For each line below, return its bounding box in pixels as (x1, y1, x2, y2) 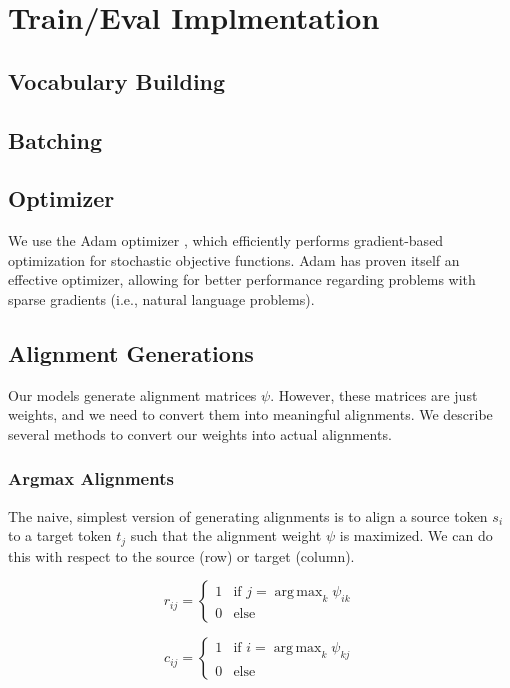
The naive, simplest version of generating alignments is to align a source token (8, 505, 488, 526)
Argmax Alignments (8, 466, 174, 491)
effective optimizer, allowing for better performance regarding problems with (8, 269, 476, 290)
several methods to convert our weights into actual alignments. (8, 423, 392, 444)
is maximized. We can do (339, 525, 493, 546)
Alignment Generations (8, 337, 254, 368)
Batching (8, 124, 102, 155)
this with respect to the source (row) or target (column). (8, 545, 355, 566)
